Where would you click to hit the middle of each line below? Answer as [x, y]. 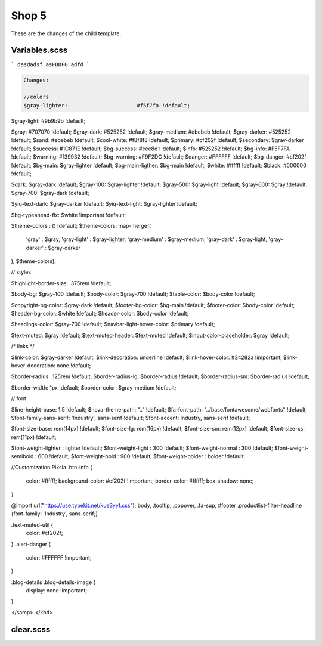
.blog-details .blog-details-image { [53, 582]
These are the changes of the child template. [66, 33]
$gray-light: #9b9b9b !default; [48, 121]
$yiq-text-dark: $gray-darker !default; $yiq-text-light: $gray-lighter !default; [104, 204]
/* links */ [23, 347]
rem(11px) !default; [34, 437]
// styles [21, 272]
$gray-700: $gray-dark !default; [50, 193]
